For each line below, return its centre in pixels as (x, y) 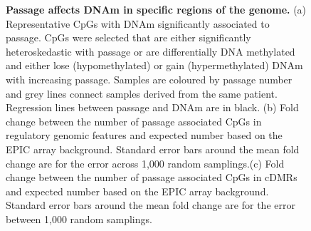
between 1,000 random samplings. (79, 219)
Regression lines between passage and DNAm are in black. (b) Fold (152, 107)
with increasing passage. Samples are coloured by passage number (149, 79)
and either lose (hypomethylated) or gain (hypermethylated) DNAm (154, 65)
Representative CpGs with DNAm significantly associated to (138, 23)
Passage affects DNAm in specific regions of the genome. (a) (156, 9)
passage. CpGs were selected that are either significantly (128, 37)
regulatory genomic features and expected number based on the (144, 135)
